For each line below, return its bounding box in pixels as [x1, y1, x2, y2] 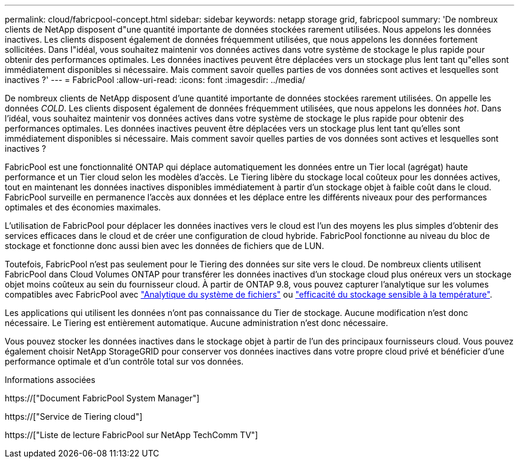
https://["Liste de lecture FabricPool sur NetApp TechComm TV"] [5, 430, 258, 440]
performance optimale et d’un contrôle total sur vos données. [5, 356, 244, 366]
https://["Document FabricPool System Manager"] [5, 393, 200, 403]
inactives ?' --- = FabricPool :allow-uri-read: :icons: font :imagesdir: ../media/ [5, 75, 306, 85]
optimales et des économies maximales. [5, 202, 161, 212]
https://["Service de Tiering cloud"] [5, 411, 143, 422]
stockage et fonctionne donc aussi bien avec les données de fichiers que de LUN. [5, 241, 324, 251]
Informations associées [5, 375, 95, 385]
